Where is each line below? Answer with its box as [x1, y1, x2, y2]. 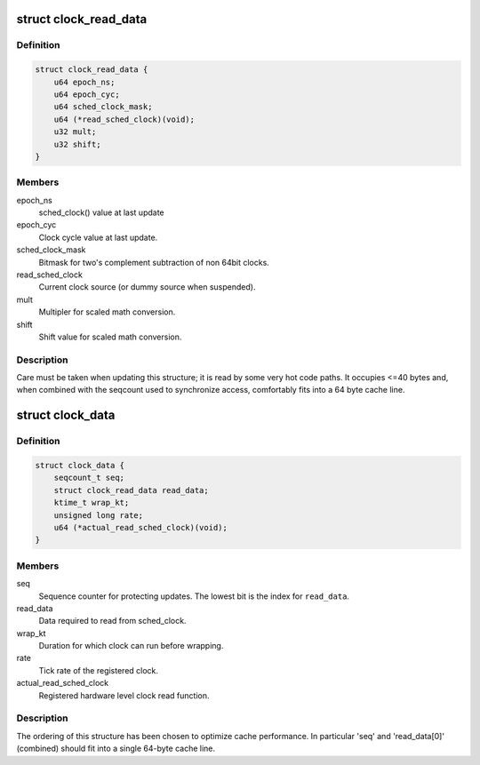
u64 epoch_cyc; [53, 89, 120, 100]
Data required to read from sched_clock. [38, 616, 187, 626]
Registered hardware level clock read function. [38, 689, 210, 701]
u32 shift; [53, 139, 101, 149]
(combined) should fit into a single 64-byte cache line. [16, 743, 216, 754]
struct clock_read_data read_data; [53, 485, 209, 495]
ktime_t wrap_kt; [53, 498, 130, 508]
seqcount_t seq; [53, 473, 124, 483]
